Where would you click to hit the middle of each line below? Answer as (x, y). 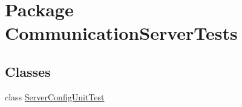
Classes (28, 71)
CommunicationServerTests (121, 33)
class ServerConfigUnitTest (55, 96)
